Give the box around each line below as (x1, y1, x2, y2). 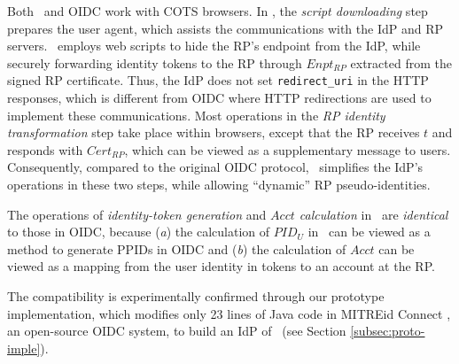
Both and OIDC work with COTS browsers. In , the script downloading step (7, 2, 428, 19)
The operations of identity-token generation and (7, 205, 267, 223)
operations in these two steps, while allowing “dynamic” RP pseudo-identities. (7, 175, 431, 193)
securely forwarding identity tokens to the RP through (7, 53, 302, 72)
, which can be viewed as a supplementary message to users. (124, 140, 451, 159)
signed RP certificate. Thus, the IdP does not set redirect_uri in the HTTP (7, 71, 429, 89)
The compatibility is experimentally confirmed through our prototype (7, 286, 385, 305)
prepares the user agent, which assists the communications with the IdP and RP (7, 19, 443, 37)
